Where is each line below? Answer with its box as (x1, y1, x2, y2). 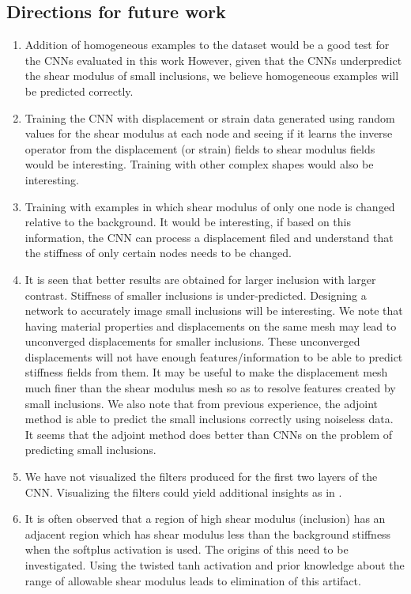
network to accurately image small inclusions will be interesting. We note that (25, 302, 403, 319)
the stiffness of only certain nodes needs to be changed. (25, 244, 292, 261)
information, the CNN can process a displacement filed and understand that (25, 229, 394, 245)
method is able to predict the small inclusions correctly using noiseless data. (25, 411, 394, 427)
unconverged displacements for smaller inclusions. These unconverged (25, 333, 360, 350)
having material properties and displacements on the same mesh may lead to (25, 317, 397, 334)
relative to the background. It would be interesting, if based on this (25, 214, 351, 230)
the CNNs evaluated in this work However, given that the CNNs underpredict (25, 51, 402, 68)
